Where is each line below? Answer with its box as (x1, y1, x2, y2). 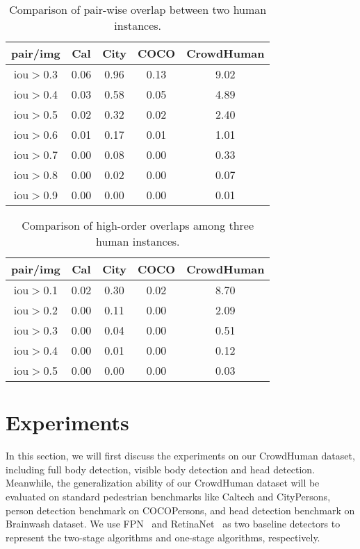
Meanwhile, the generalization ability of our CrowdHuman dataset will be (6, 475, 320, 490)
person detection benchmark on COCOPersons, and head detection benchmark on (6, 502, 355, 517)
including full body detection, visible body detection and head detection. (6, 462, 316, 476)
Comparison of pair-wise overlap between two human (9, 1, 267, 17)
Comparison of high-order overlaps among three (22, 217, 254, 233)
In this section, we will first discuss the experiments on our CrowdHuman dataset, (6, 448, 355, 463)
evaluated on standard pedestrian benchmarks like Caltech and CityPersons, (6, 489, 331, 503)
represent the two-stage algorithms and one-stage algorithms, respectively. (6, 530, 320, 544)
